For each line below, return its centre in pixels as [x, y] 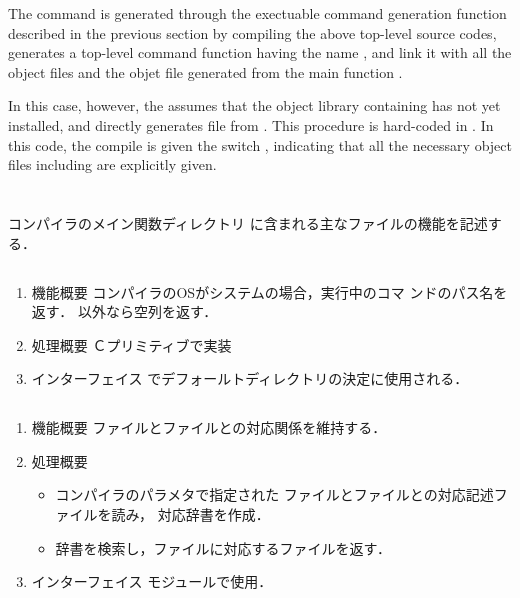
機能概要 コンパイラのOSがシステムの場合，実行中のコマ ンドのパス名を [269, 291]
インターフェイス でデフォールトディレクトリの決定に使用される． [250, 378]
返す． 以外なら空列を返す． [124, 311]
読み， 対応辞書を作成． [190, 514]
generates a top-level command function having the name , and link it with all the [260, 52]
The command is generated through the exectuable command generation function [257, 13]
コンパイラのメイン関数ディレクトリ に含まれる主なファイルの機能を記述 [248, 222]
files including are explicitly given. [112, 164]
